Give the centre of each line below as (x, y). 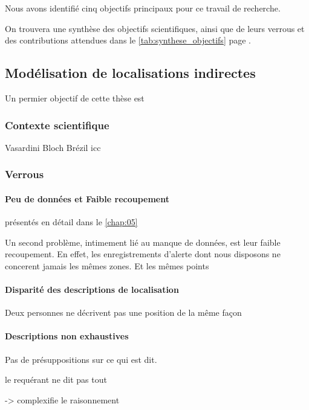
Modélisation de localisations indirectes (130, 73)
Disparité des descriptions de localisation (92, 289)
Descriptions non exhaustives (67, 336)
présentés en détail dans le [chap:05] (71, 222)
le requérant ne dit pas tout (56, 380)
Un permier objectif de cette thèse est (75, 98)
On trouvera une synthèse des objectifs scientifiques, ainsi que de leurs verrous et (155, 28)
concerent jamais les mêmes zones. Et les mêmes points (107, 265)
